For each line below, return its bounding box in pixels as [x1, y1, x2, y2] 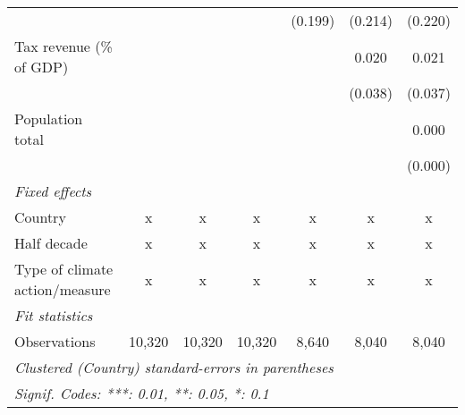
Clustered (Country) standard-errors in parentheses [14, 357, 334, 377]
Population [14, 108, 83, 129]
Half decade [14, 233, 88, 253]
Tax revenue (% [14, 36, 113, 56]
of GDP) [14, 56, 69, 77]
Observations [14, 331, 96, 351]
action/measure [14, 279, 111, 300]
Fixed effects [14, 181, 92, 201]
